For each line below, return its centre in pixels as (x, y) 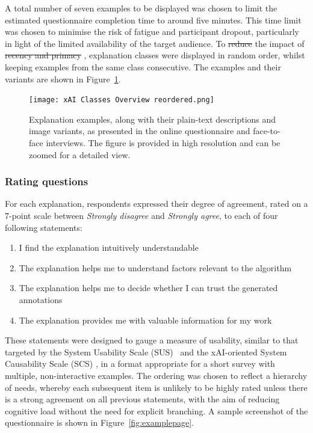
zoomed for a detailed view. (80, 154)
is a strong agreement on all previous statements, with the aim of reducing (142, 399)
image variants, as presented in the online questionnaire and (140, 131)
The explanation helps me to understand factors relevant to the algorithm (155, 267)
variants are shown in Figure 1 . (63, 78)
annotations (41, 299)
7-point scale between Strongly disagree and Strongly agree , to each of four (141, 215)
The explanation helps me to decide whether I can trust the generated (148, 288)
